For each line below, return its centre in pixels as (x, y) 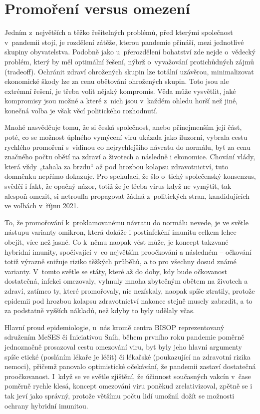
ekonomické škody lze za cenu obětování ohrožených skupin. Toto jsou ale (117, 81)
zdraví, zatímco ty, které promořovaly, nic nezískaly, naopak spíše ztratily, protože (130, 290)
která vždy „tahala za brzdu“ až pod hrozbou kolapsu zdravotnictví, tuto (117, 166)
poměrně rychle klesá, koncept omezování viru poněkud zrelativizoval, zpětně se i (129, 386)
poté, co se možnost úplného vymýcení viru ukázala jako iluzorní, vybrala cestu (126, 137)
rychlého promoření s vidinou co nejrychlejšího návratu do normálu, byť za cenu (128, 147)
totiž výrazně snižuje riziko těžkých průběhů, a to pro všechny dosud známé (121, 261)
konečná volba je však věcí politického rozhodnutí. (81, 110)
